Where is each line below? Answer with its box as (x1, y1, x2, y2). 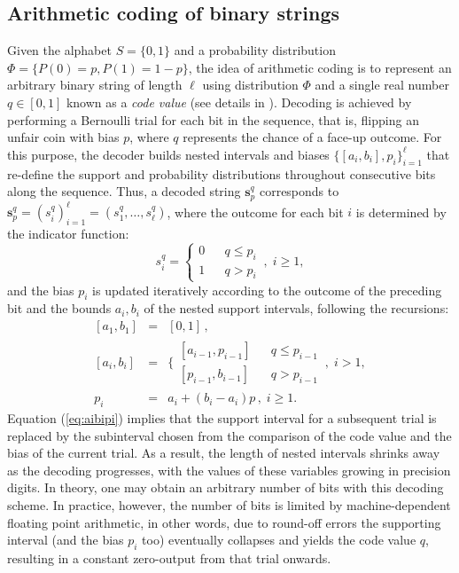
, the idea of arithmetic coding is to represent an (188, 58, 452, 76)
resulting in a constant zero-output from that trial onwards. (7, 548, 331, 567)
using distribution (202, 75, 299, 94)
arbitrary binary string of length (7, 75, 183, 94)
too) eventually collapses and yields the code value (142, 530, 416, 549)
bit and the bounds (7, 299, 112, 318)
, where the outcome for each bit (167, 202, 344, 221)
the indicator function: (7, 224, 129, 242)
